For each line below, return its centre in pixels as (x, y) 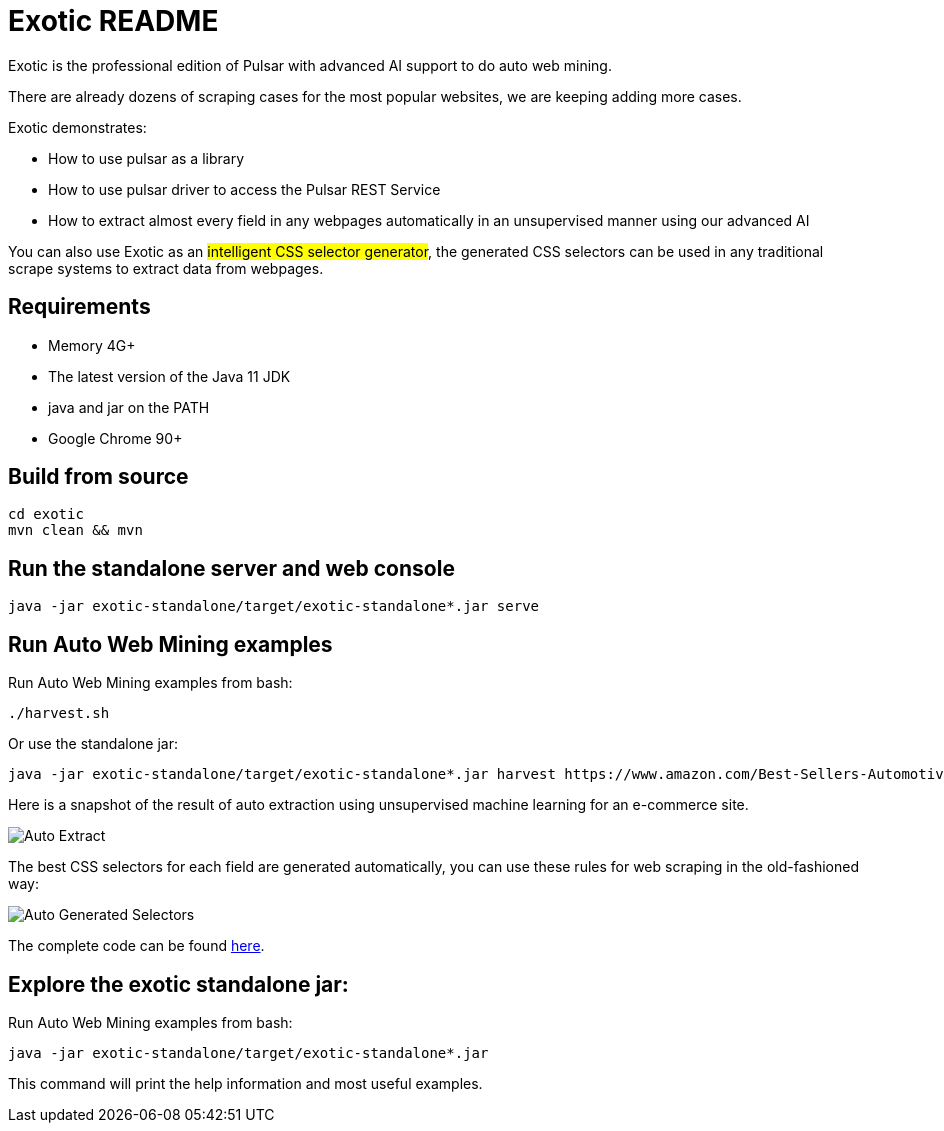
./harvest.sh (59, 713)
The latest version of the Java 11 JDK (169, 376)
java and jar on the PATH (129, 407)
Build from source (98, 477)
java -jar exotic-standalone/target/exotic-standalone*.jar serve (274, 606)
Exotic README (113, 21)
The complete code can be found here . (136, 946)
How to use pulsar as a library (146, 158)
